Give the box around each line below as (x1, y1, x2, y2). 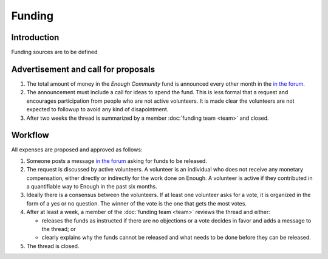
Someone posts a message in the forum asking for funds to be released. (26, 157, 208, 164)
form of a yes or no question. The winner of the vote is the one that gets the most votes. (26, 199, 247, 207)
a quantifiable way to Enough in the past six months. (26, 183, 157, 190)
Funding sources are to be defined (11, 49, 98, 56)
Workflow (11, 130, 50, 140)
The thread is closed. (26, 242, 80, 249)
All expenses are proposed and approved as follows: (11, 146, 143, 153)
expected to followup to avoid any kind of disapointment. (26, 106, 169, 113)
